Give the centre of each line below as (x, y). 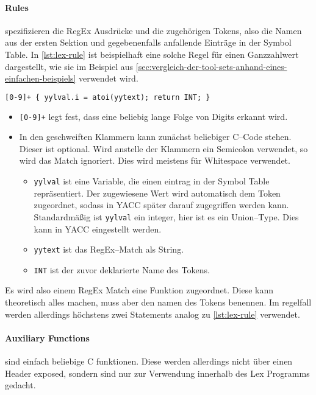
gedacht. (20, 385)
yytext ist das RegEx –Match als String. (109, 249)
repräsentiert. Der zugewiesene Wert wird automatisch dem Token (157, 193)
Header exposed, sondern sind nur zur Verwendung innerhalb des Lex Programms (157, 373)
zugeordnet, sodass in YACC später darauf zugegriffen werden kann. (161, 205)
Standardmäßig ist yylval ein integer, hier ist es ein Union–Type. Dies (166, 216)
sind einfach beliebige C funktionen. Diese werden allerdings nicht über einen (149, 361)
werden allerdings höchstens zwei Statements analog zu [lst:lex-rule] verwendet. (153, 314)
